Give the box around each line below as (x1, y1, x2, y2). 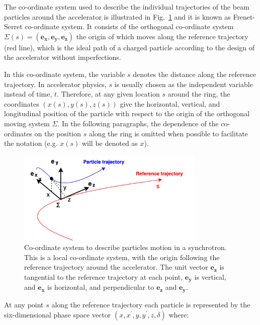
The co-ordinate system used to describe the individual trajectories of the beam (4, 2, 249, 12)
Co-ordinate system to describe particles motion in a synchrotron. (24, 242, 227, 253)
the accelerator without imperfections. (4, 52, 121, 62)
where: (168, 309, 189, 319)
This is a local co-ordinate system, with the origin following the (24, 252, 220, 262)
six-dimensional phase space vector (4, 309, 111, 319)
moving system (4, 118, 50, 128)
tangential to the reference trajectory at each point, (24, 272, 183, 282)
